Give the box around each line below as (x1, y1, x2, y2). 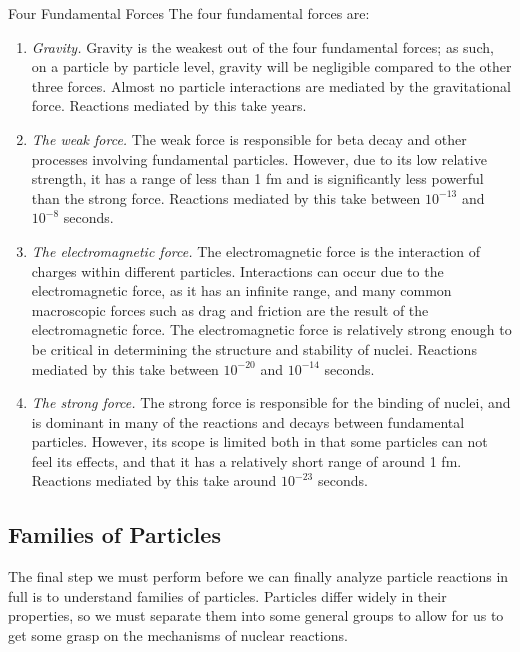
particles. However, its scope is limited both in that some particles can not (31, 431, 488, 452)
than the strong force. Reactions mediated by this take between (31, 187, 421, 208)
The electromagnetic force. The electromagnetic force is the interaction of (31, 240, 481, 261)
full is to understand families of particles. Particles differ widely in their (8, 585, 447, 606)
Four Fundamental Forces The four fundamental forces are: (8, 3, 370, 23)
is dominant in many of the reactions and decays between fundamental (31, 411, 465, 432)
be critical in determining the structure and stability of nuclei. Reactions (31, 338, 477, 359)
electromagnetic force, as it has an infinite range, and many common (31, 280, 452, 301)
